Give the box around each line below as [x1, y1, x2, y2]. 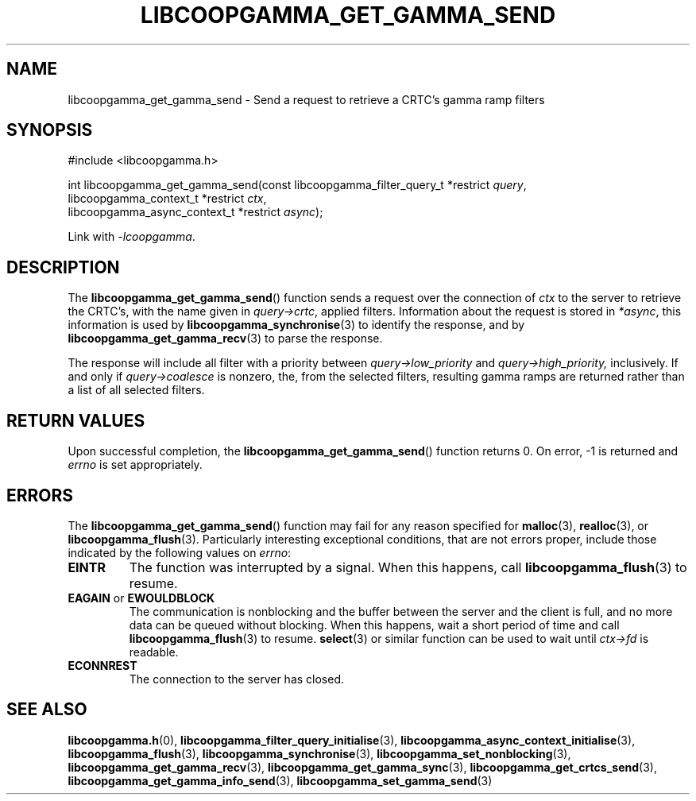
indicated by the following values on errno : [68, 545, 292, 559]
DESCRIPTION [6, 257, 120, 277]
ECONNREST [68, 658, 137, 672]
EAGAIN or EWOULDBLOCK [68, 590, 215, 605]
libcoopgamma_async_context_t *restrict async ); [68, 205, 323, 219]
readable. [129, 644, 179, 659]
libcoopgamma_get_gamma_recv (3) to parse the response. [68, 331, 383, 346]
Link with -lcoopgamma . [68, 230, 195, 244]
